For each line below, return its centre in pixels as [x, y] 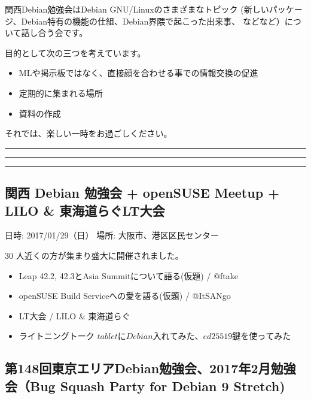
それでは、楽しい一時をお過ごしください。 [89, 133]
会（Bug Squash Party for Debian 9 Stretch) [145, 386]
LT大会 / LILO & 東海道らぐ [74, 315]
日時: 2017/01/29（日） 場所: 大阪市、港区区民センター [112, 235]
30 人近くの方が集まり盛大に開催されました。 [94, 255]
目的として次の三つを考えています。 [75, 52]
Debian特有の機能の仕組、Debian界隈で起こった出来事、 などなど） [153, 21]
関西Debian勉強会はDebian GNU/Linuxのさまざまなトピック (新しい [137, 9]
